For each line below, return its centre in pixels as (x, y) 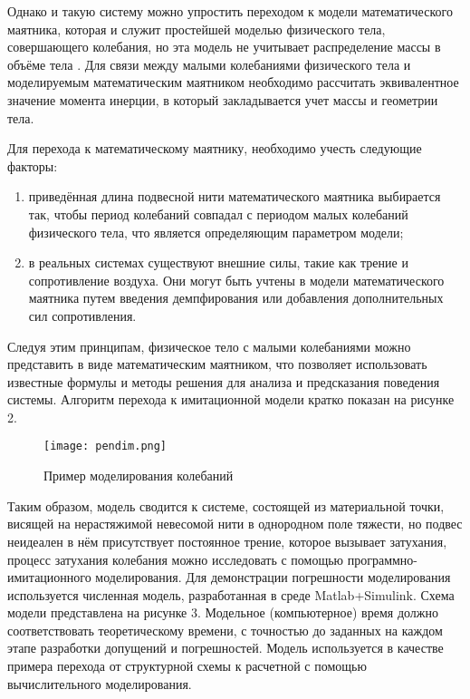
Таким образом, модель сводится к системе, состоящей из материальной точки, (226, 505)
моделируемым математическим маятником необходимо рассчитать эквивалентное (233, 82)
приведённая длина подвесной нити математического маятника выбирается (235, 196)
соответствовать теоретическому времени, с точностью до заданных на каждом (225, 630)
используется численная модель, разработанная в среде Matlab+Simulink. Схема (231, 594)
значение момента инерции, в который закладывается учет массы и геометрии (223, 99)
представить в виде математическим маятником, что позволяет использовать (217, 364)
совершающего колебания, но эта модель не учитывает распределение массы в (224, 47)
